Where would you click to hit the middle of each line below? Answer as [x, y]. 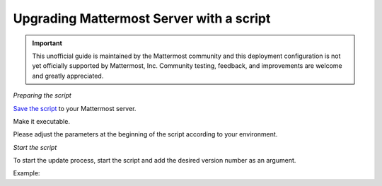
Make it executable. [42, 121]
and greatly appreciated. [68, 76]
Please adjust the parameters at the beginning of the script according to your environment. [145, 134]
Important [47, 43]
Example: [27, 173]
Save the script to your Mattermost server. [75, 108]
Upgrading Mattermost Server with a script [142, 18]
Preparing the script [42, 95]
